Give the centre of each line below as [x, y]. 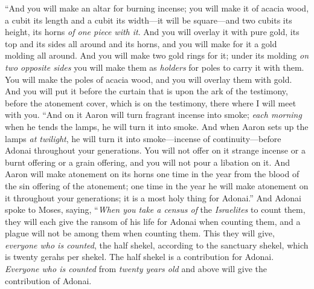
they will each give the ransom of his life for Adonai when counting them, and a [153, 221]
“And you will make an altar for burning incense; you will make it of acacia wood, [157, 8]
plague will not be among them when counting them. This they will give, [140, 233]
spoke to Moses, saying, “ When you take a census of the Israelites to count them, [155, 209]
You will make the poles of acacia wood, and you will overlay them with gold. [149, 79]
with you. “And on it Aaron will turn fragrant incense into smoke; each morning [153, 115]
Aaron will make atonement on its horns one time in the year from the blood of [152, 174]
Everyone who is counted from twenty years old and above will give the [136, 269]
